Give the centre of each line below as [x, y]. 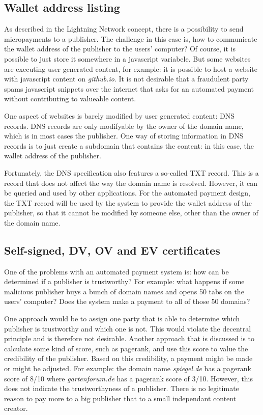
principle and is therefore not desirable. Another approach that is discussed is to [129, 338]
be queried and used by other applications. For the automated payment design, [127, 193]
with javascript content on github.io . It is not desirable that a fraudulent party [126, 79]
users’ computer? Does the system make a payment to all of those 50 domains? [127, 301]
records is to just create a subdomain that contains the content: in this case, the [129, 145]
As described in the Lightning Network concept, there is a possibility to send [124, 29]
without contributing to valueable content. [70, 99]
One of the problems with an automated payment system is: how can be [116, 271]
